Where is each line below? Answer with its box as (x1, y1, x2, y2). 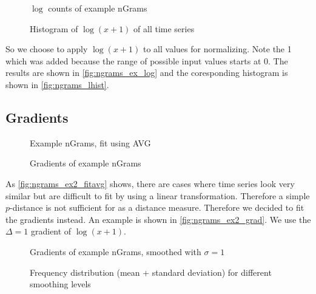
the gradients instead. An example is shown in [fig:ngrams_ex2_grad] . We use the (5, 213, 311, 225)
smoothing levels (30, 278, 91, 290)
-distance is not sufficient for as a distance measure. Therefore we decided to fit (10, 201, 304, 214)
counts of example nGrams (48, 2, 147, 14)
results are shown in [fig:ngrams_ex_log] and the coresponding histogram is (5, 66, 288, 79)
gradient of (30, 225, 72, 238)
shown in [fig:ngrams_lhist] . (5, 78, 109, 91)
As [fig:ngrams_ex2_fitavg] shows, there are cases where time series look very (5, 177, 295, 190)
